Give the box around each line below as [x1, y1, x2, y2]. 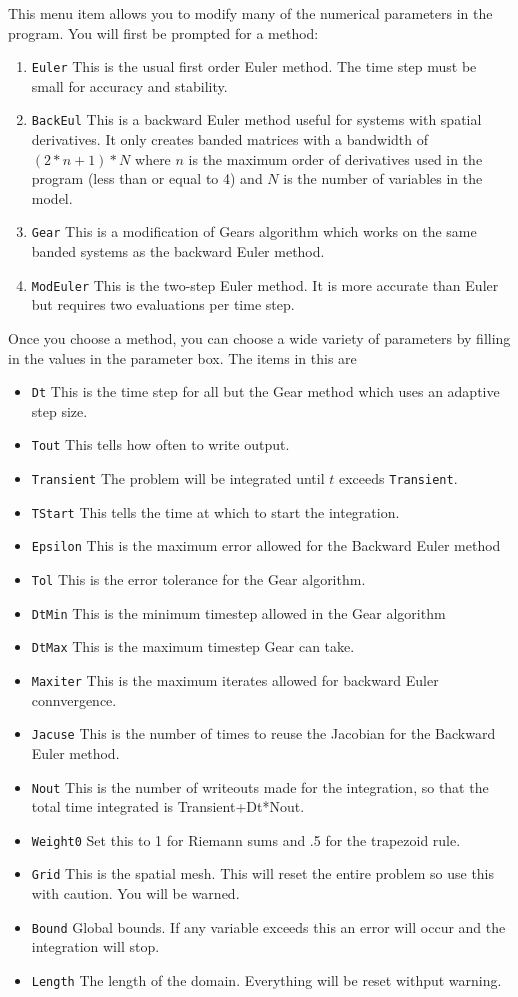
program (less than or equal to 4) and [31, 168, 263, 189]
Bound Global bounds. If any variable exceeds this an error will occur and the [31, 916, 506, 937]
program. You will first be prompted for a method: [8, 22, 319, 43]
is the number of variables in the [283, 168, 483, 189]
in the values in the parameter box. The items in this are [8, 347, 357, 368]
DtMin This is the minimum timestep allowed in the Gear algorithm [31, 602, 446, 623]
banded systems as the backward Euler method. [31, 241, 325, 262]
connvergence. [31, 689, 117, 710]
